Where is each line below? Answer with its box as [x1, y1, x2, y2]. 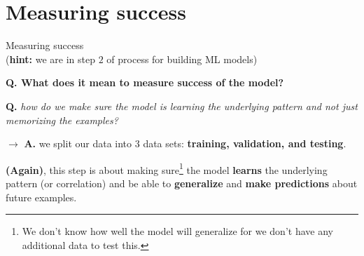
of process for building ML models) [106, 51, 258, 66]
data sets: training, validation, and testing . [143, 136, 346, 151]
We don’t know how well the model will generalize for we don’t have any [22, 224, 333, 238]
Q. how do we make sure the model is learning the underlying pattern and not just [6, 98, 358, 113]
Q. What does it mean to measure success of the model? [6, 75, 284, 90]
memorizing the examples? [6, 112, 118, 127]
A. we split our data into [24, 136, 132, 151]
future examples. [6, 189, 77, 204]
